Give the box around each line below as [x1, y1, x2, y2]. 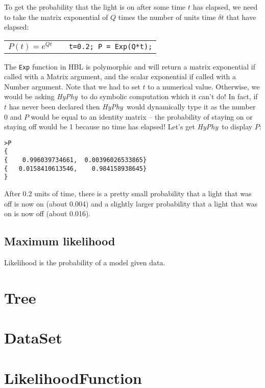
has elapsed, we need [192, 2, 258, 12]
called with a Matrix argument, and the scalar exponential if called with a [4, 71, 236, 82]
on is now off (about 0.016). [4, 208, 91, 219]
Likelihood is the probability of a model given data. [4, 257, 165, 268]
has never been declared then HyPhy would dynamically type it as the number [9, 101, 256, 112]
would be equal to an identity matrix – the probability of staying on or [31, 111, 253, 122]
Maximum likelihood [4, 233, 115, 249]
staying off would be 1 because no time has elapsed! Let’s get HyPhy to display [4, 121, 253, 132]
